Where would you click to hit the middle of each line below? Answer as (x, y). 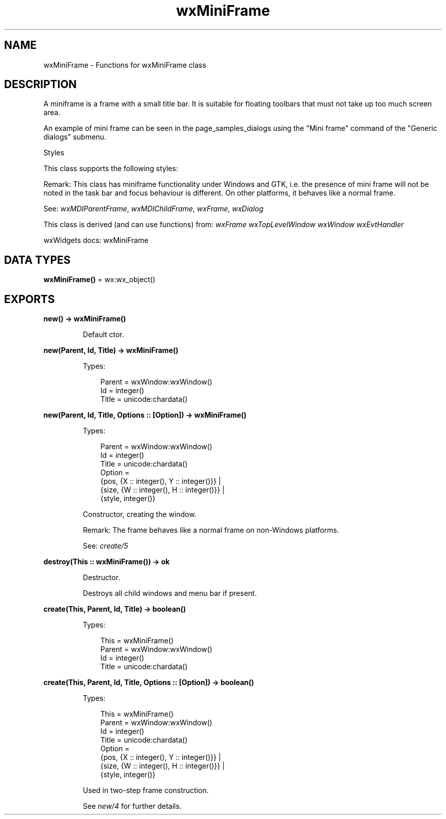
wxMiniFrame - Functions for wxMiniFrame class (125, 65)
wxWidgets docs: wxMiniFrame (96, 240)
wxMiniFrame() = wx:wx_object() (100, 280)
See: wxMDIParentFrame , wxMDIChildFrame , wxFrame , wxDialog (154, 209)
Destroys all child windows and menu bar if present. (170, 593)
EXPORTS (30, 299)
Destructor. (101, 578)
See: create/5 (105, 546)
